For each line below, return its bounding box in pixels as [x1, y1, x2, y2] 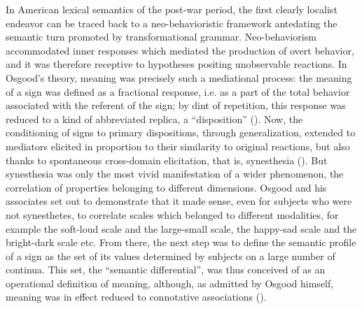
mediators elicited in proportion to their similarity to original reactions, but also [6, 138, 350, 153]
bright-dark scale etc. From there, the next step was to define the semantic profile [6, 235, 356, 250]
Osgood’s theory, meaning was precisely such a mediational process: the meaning [6, 70, 352, 85]
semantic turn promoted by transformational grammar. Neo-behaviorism [6, 29, 316, 44]
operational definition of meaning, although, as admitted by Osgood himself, [6, 275, 334, 290]
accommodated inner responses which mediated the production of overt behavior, [6, 43, 354, 57]
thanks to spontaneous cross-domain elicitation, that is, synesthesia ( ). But [6, 152, 328, 167]
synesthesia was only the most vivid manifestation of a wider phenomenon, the [6, 166, 344, 181]
